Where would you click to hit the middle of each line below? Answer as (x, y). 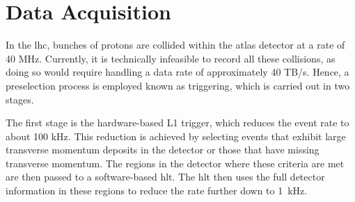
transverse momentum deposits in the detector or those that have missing (163, 150)
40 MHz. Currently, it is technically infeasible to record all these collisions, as (171, 58)
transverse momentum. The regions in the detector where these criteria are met (175, 163)
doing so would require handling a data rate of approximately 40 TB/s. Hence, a (177, 72)
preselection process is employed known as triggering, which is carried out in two (178, 85)
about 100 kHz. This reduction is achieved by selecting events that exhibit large (176, 136)
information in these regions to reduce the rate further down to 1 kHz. (157, 191)
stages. (20, 99)
